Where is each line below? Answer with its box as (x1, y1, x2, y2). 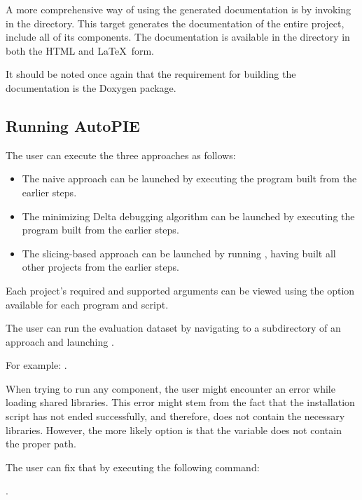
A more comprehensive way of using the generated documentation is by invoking (6, 2, 351, 16)
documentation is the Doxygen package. (6, 80, 176, 95)
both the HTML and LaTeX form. (6, 43, 155, 58)
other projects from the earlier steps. (22, 259, 179, 274)
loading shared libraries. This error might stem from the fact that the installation (6, 395, 355, 410)
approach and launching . (6, 334, 114, 349)
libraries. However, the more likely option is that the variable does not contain (6, 422, 342, 437)
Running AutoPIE (6, 114, 140, 136)
